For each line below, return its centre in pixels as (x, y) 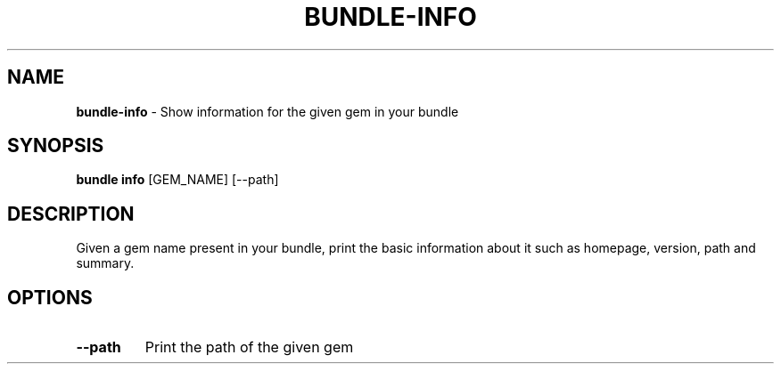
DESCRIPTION (71, 214)
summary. (105, 263)
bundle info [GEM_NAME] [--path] (177, 180)
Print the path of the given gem (249, 347)
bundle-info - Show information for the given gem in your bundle (267, 111)
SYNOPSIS (56, 146)
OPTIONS (50, 297)
